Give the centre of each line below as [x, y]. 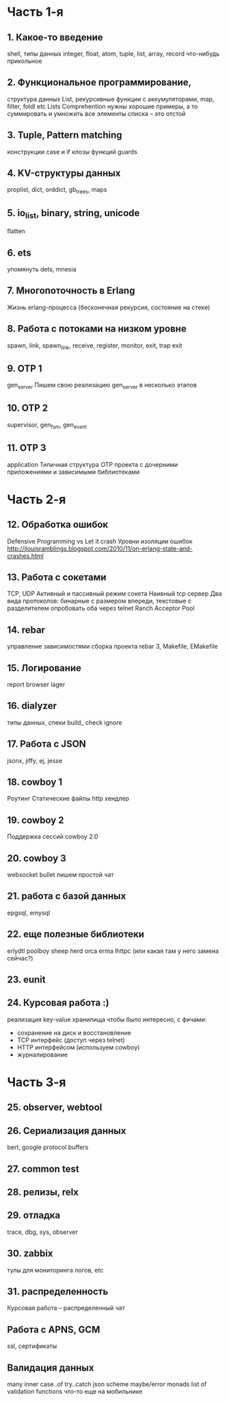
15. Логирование [44, 668]
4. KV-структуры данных [64, 173]
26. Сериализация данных [67, 1131]
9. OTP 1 [25, 368]
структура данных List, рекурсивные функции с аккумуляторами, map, [111, 99]
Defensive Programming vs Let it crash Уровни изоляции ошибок [100, 541]
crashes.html [25, 555]
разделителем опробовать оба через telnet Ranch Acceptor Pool [101, 608]
